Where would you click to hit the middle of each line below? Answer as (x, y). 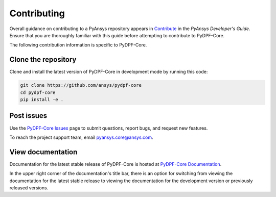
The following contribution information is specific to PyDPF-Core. (78, 45)
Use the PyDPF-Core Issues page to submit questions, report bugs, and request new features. (109, 128)
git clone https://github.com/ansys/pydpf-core (81, 85)
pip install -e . (42, 100)
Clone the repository (43, 59)
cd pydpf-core (38, 92)
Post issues (28, 116)
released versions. (29, 188)
